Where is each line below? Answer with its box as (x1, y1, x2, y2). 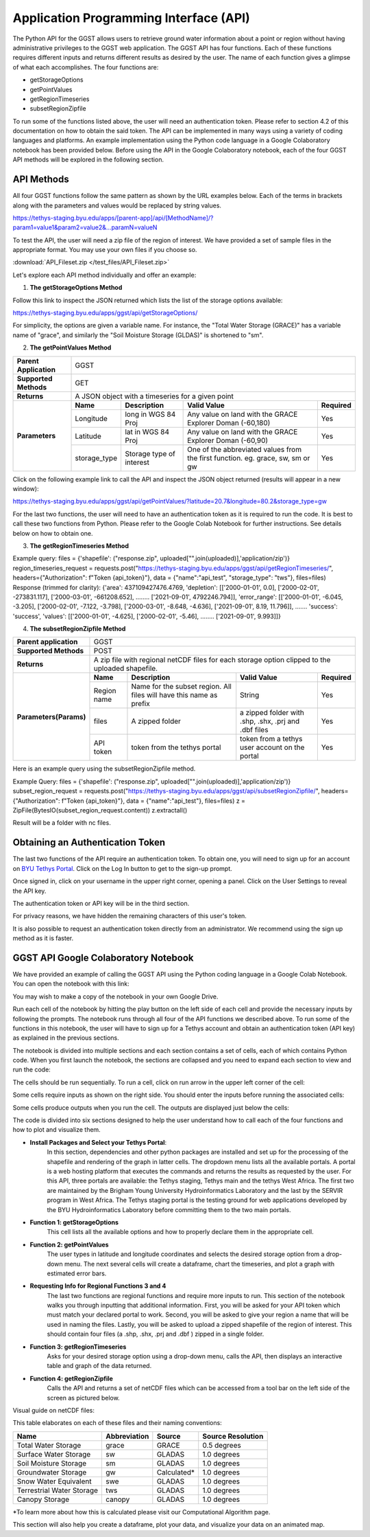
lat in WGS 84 (124, 426, 170, 436)
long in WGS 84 (124, 409, 176, 419)
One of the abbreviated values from (187, 444, 301, 454)
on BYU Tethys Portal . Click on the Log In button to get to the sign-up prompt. (12, 864, 232, 872)
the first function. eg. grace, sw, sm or (187, 453, 310, 463)
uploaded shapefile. (93, 663, 158, 673)
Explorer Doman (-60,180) (187, 418, 271, 427)
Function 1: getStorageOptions (29, 1218, 119, 1226)
